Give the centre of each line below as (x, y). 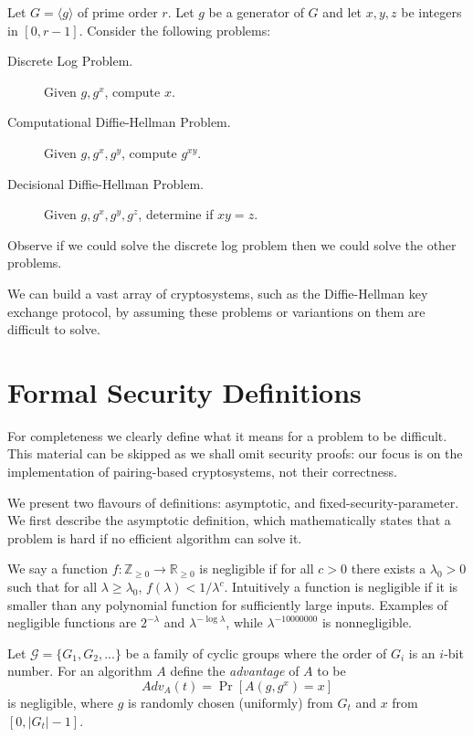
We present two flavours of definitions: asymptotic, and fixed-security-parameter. (233, 502)
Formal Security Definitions (184, 391)
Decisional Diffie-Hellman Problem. (105, 183)
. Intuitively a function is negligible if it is (341, 586)
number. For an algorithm (80, 671)
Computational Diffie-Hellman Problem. (119, 122)
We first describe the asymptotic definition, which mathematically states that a (229, 520)
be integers (431, 12)
